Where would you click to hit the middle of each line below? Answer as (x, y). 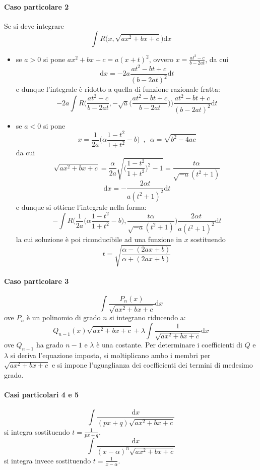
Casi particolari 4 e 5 (41, 395)
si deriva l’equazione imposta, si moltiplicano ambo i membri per (110, 355)
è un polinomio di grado (63, 317)
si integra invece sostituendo (48, 460)
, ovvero (161, 59)
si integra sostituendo (37, 431)
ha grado (50, 344)
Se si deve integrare (34, 25)
